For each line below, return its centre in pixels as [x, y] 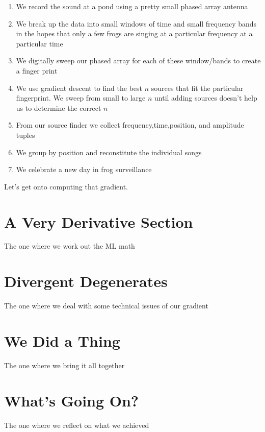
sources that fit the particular [197, 88]
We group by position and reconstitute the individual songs [109, 152]
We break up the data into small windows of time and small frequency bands [136, 23]
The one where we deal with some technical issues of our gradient [106, 306]
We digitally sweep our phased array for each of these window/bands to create [138, 61]
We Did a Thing [62, 340]
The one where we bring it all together [64, 365]
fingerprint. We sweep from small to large [81, 98]
